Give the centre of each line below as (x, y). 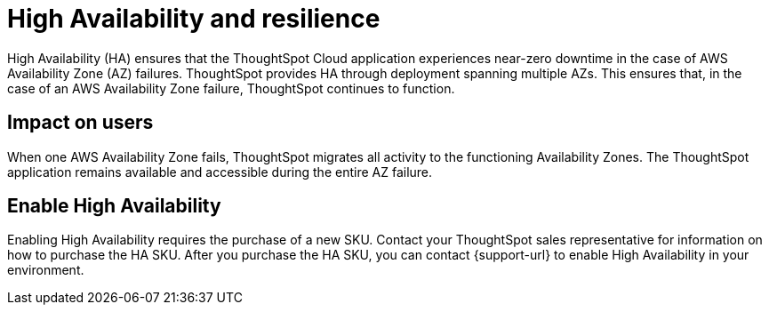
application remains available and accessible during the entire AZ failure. (220, 172)
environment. (46, 270)
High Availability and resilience (194, 19)
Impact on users (80, 123)
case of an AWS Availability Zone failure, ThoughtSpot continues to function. (231, 88)
